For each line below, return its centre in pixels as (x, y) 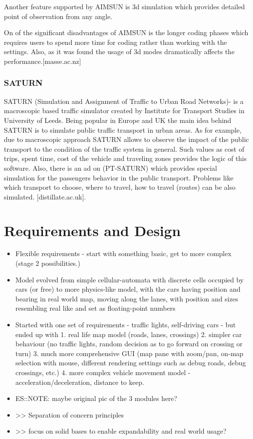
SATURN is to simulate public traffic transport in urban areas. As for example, (123, 130)
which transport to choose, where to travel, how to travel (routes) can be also (120, 187)
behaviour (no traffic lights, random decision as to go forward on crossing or (129, 344)
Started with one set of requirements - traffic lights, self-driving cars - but (126, 324)
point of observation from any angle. (58, 16)
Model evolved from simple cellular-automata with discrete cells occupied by (129, 279)
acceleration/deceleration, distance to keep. (80, 382)
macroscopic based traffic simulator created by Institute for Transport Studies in (124, 110)
